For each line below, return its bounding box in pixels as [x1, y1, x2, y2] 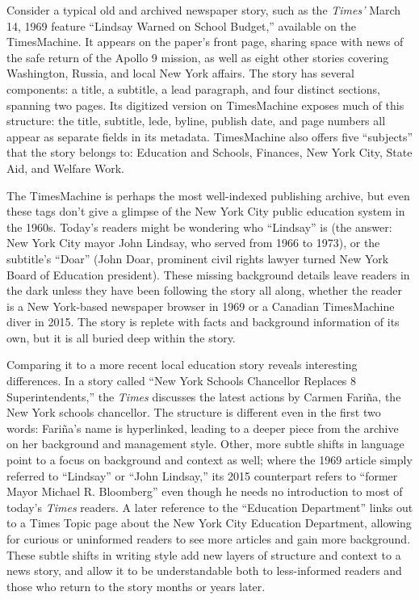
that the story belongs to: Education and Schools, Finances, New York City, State [6, 144, 413, 161]
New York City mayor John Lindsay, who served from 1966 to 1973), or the [6, 234, 380, 251]
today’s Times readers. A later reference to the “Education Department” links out [6, 498, 413, 515]
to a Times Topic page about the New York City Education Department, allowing [6, 514, 412, 531]
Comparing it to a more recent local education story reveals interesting [6, 356, 358, 373]
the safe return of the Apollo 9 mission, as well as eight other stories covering [6, 48, 389, 65]
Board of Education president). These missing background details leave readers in [6, 266, 410, 283]
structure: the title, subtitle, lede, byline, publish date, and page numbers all [6, 112, 386, 129]
